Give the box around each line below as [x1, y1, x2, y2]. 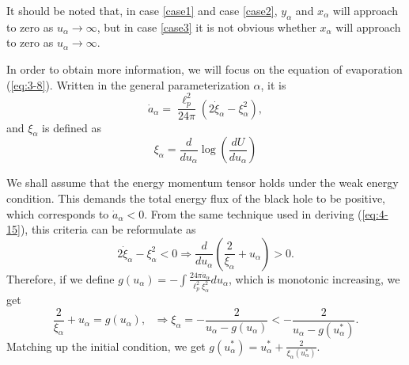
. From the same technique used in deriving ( [144, 205, 362, 222]
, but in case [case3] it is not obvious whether [97, 18, 316, 35]
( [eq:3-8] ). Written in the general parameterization [6, 76, 250, 93]
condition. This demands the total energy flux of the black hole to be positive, [6, 189, 386, 206]
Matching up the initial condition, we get [6, 337, 206, 354]
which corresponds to [6, 205, 109, 222]
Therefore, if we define [6, 270, 115, 287]
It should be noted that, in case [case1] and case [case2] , [6, 2, 278, 18]
